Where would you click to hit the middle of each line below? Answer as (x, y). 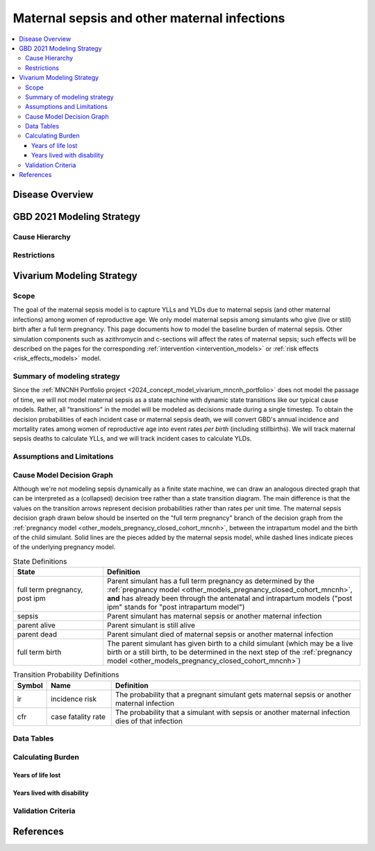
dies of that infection (149, 721)
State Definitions (40, 561)
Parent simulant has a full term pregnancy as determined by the (211, 581)
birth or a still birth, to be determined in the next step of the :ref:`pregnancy (230, 652)
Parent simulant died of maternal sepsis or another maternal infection (220, 634)
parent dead (37, 634)
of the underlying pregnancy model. (64, 547)
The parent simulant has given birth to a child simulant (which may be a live (230, 643)
